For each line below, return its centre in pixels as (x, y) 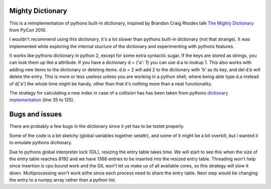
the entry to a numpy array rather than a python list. (63, 180)
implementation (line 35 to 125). (42, 100)
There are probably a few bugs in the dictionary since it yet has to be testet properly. (97, 126)
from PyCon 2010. (28, 30)
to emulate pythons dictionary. (41, 143)
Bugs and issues (36, 114)
